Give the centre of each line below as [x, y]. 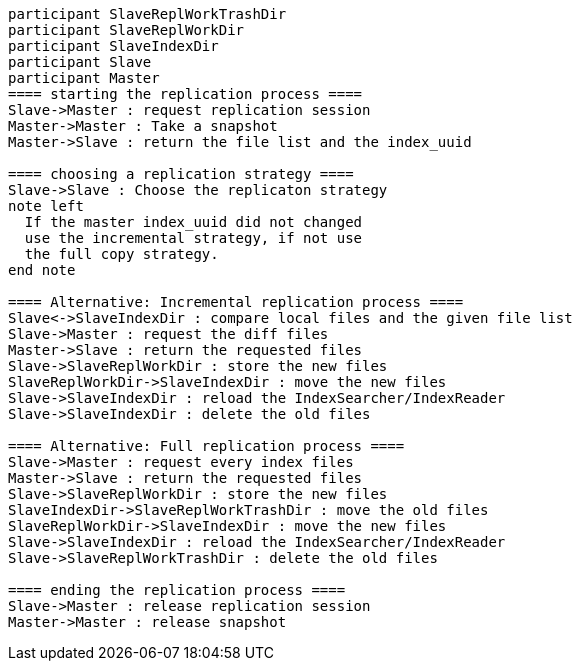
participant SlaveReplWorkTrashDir [147, 14]
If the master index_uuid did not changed [193, 222]
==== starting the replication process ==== [185, 94]
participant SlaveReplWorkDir [126, 30]
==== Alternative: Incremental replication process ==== [236, 302]
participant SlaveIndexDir [113, 46]
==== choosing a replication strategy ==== [181, 174]
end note [42, 270]
